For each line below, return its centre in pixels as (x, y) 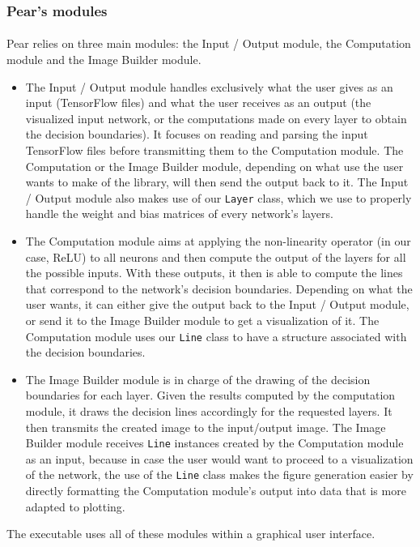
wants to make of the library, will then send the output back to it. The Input (217, 182)
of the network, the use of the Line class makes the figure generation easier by (219, 474)
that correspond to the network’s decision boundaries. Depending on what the (219, 288)
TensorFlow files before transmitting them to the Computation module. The (214, 150)
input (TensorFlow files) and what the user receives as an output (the (198, 103)
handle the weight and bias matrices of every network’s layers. (179, 214)
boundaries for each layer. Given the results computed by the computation (210, 395)
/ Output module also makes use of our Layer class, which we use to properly (218, 197)
